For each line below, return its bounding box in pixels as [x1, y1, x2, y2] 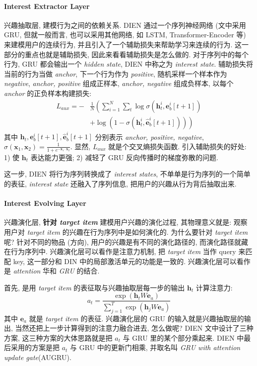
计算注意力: [195, 282, 233, 292]
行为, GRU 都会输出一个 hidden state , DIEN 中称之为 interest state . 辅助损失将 [4, 59, 254, 69]
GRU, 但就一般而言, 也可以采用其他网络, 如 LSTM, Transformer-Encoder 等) [4, 29, 246, 40]
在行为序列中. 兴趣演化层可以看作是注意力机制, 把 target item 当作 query [4, 246, 236, 257]
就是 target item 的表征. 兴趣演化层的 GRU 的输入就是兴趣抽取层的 [29, 313, 244, 323]
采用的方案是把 [10, 342, 60, 353]
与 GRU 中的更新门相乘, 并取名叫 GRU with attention [70, 342, 241, 353]
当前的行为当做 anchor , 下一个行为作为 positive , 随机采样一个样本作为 [4, 68, 227, 79]
